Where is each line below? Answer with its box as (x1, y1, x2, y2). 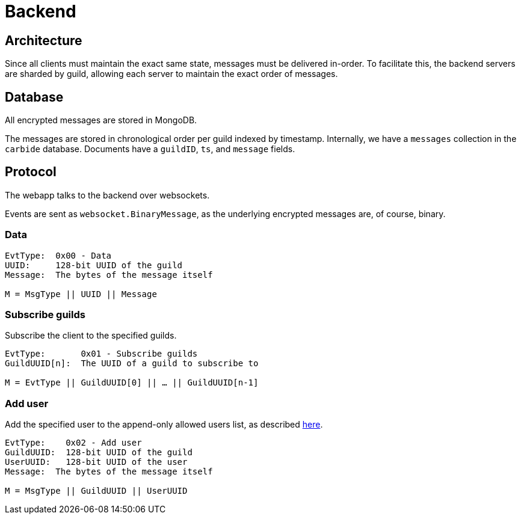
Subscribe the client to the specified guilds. (5, 330, 177, 341)
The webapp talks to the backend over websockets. (5, 189, 210, 200)
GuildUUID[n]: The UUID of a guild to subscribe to (5, 358, 259, 369)
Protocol (5, 164, 57, 180)
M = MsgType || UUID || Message (5, 289, 157, 299)
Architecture (5, 32, 82, 48)
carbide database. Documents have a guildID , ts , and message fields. (5, 144, 295, 155)
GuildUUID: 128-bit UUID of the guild (5, 447, 193, 458)
